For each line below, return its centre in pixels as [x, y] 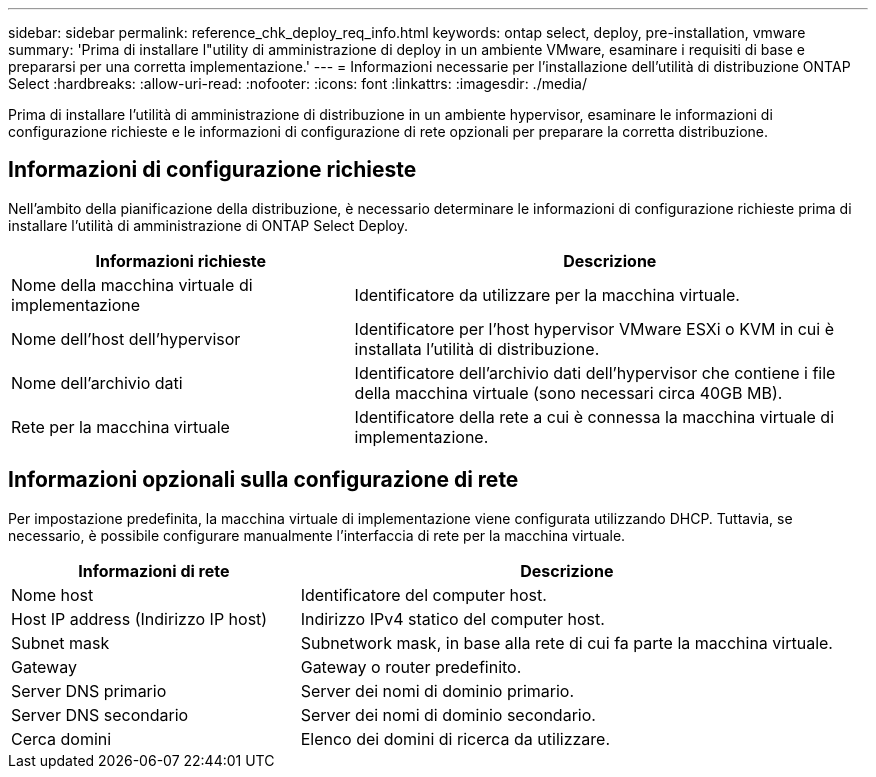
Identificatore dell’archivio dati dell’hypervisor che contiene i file [595, 372]
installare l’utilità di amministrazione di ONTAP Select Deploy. [208, 225]
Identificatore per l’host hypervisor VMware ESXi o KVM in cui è [594, 328]
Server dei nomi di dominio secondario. [448, 714]
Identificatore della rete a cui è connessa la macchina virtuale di [594, 416]
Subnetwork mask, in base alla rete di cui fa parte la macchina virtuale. [566, 642]
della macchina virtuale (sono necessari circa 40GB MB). [568, 392]
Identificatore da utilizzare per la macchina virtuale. [547, 294]
